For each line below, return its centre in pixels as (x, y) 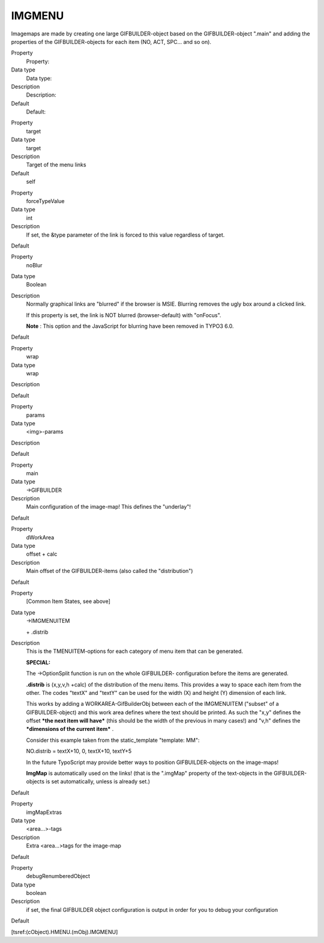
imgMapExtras (44, 812)
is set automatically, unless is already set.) (98, 781)
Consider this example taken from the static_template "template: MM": (113, 740)
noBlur (34, 265)
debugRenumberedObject (58, 876)
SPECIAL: (38, 662)
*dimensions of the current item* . (70, 729)
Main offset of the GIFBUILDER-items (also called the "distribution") (109, 571)
